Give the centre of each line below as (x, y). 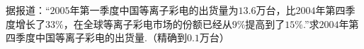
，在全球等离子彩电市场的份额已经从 (148, 23)
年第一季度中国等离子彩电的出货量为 (154, 10)
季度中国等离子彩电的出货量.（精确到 (101, 37)
